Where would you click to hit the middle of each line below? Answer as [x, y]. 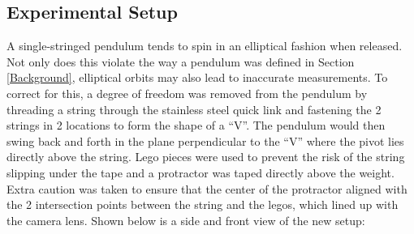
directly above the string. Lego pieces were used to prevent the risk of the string [206, 157]
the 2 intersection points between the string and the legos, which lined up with [203, 204]
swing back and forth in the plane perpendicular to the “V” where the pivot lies [205, 140]
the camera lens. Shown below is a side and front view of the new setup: [186, 220]
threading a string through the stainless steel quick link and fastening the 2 [194, 109]
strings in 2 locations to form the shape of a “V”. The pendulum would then [196, 125]
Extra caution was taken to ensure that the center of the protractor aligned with [207, 188]
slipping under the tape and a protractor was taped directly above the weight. [201, 172]
